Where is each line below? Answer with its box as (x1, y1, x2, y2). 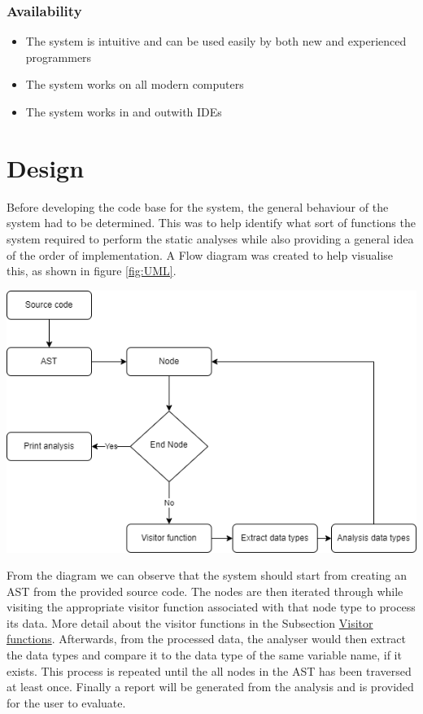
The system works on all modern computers (25, 76, 244, 93)
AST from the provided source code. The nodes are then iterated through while (7, 582, 403, 599)
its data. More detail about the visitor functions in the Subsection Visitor (7, 614, 373, 631)
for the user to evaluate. (7, 694, 126, 711)
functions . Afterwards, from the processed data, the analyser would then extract (7, 630, 407, 647)
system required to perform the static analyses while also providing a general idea (7, 230, 414, 247)
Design (7, 151, 85, 184)
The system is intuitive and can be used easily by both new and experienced (25, 33, 407, 50)
